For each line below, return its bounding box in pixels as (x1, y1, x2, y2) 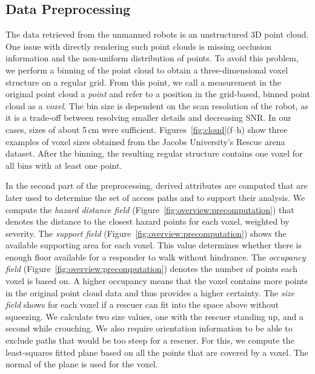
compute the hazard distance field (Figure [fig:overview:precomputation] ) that (5, 203, 294, 216)
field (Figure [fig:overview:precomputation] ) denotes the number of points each (5, 262, 298, 275)
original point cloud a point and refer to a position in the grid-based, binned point (5, 87, 310, 100)
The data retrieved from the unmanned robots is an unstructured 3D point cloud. (5, 28, 309, 41)
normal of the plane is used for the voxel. (5, 358, 158, 370)
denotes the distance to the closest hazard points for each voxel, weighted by (5, 215, 290, 228)
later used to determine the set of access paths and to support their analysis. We (5, 191, 305, 203)
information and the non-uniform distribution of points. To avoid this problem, (5, 52, 299, 64)
